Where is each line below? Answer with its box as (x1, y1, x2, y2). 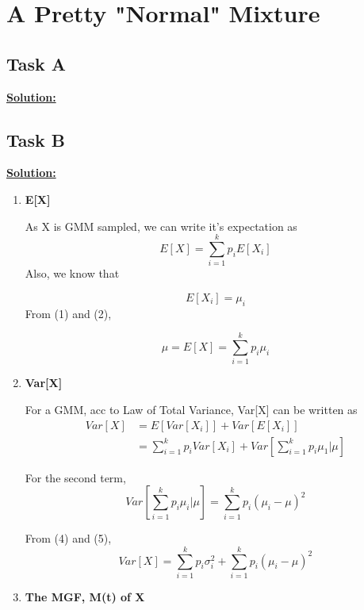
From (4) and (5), (25, 530, 112, 547)
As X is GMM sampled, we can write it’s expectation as (25, 217, 297, 234)
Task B (6, 127, 66, 152)
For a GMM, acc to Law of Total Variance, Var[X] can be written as (25, 401, 358, 417)
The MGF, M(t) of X (25, 588, 145, 604)
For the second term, (25, 469, 126, 485)
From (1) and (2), (25, 305, 112, 321)
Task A (6, 51, 67, 75)
